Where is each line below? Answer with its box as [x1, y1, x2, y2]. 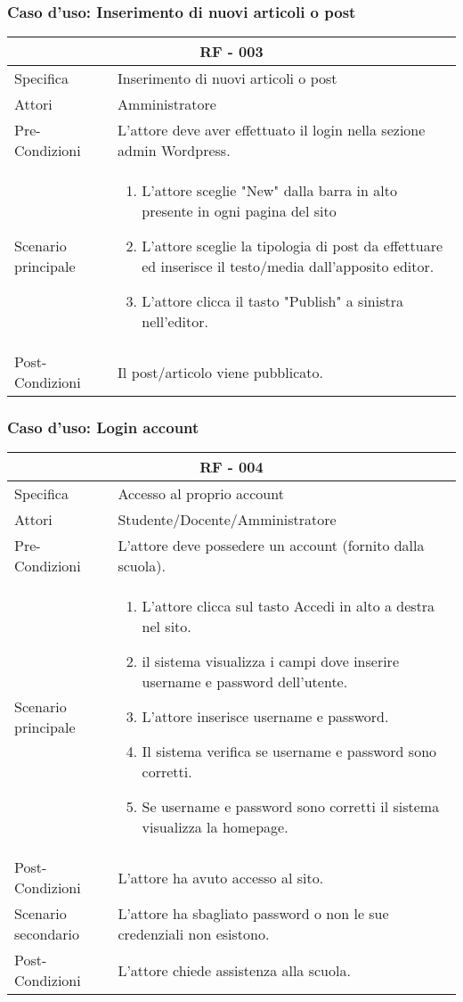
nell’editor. [142, 311, 209, 333]
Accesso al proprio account [118, 483, 284, 505]
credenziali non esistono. [118, 924, 270, 945]
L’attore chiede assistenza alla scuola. [118, 959, 351, 981]
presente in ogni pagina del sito [142, 201, 337, 222]
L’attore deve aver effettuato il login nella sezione [118, 119, 426, 141]
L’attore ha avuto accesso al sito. [118, 866, 324, 888]
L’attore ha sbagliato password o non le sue [118, 903, 389, 924]
